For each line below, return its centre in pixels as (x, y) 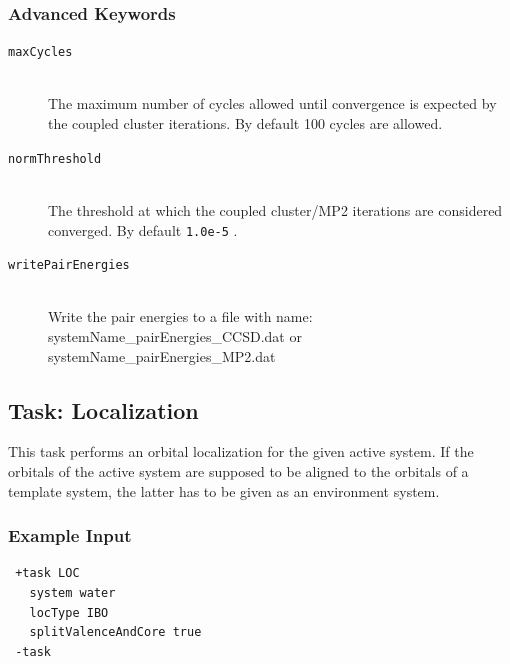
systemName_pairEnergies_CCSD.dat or (175, 336)
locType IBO (69, 612)
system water (72, 592)
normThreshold (55, 158)
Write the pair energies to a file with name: (180, 316)
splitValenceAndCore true (115, 632)
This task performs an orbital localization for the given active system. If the (241, 451)
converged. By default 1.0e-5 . (143, 229)
